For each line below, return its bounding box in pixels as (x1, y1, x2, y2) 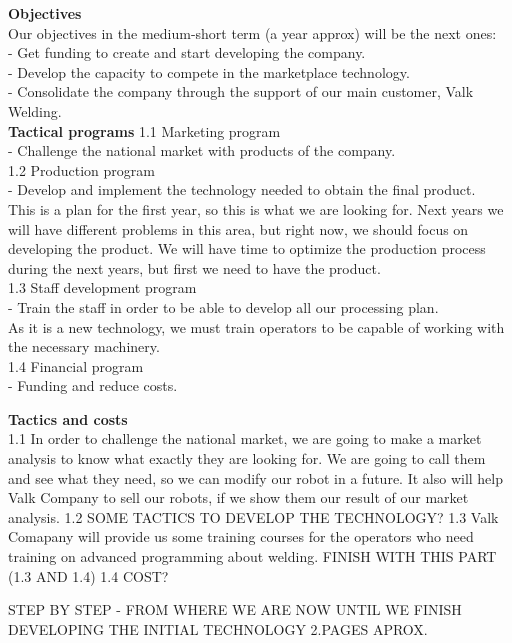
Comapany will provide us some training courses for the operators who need (8, 526, 474, 547)
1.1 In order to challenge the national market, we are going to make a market (8, 428, 482, 449)
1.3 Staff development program (8, 277, 197, 298)
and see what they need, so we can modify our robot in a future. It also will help (8, 467, 504, 488)
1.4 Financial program (8, 355, 144, 376)
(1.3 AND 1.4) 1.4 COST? (8, 565, 169, 586)
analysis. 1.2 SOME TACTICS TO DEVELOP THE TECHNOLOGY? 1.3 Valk (8, 506, 499, 527)
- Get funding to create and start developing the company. (8, 42, 366, 63)
